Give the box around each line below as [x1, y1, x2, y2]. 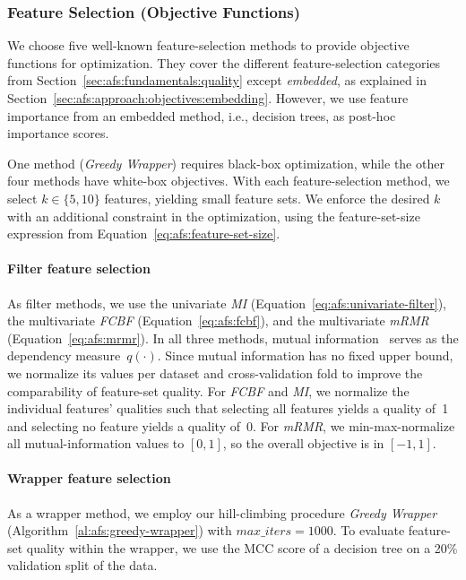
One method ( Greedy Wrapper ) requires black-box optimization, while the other [7, 153, 444, 172]
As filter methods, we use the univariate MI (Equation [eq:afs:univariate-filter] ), [7, 293, 447, 312]
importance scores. [7, 124, 109, 143]
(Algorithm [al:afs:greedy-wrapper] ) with [7, 521, 232, 540]
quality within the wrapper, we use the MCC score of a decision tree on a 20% [26, 538, 458, 557]
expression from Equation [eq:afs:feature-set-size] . [7, 224, 280, 243]
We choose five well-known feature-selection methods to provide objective [7, 36, 410, 55]
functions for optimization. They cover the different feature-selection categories [7, 53, 441, 72]
